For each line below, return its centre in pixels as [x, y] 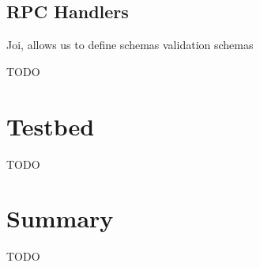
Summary [60, 218]
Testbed [51, 126]
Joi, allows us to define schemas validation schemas [130, 45]
